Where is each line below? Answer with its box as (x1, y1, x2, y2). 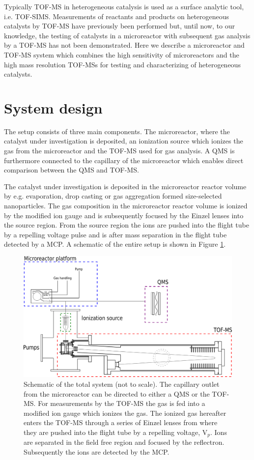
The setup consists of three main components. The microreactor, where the (4, 126, 230, 136)
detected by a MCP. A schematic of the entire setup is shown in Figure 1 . (4, 239, 226, 249)
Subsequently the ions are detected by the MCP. (24, 446, 169, 457)
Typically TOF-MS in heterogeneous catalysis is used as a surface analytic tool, (4, 1, 244, 11)
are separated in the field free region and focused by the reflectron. (24, 437, 225, 447)
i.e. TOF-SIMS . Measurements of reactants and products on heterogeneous (4, 11, 229, 21)
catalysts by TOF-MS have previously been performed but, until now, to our (4, 21, 235, 31)
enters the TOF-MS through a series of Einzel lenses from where (24, 417, 218, 428)
